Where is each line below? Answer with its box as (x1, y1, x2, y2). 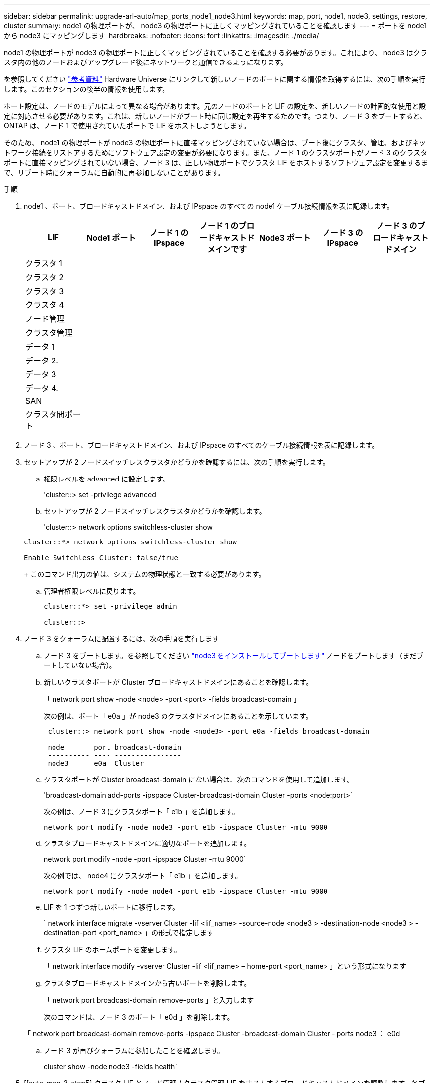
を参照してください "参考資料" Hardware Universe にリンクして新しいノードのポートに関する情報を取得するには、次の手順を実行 (4, 75, 426, 83)
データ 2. (25, 356, 58, 365)
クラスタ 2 (25, 272, 64, 282)
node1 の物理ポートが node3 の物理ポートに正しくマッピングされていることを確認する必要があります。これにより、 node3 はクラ (4, 48, 427, 57)
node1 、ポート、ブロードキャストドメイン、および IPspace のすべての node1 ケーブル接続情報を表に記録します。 (24, 202, 394, 210)
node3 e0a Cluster (48, 759, 144, 767)
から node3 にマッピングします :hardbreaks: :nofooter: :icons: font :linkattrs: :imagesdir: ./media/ (4, 31, 319, 40)
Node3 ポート (259, 233, 311, 242)
